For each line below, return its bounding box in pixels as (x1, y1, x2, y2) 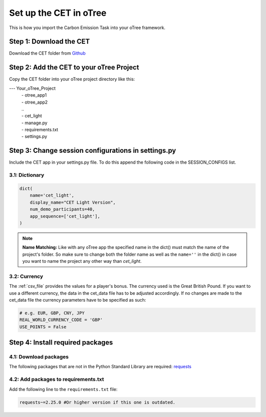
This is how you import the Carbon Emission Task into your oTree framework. (9, 25, 166, 31)
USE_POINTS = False (19, 324, 66, 330)
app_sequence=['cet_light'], (30, 213, 100, 219)
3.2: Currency (9, 273, 43, 279)
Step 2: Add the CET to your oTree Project (9, 63, 139, 71)
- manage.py (21, 120, 48, 126)
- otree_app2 (21, 99, 48, 105)
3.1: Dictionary (9, 172, 44, 178)
